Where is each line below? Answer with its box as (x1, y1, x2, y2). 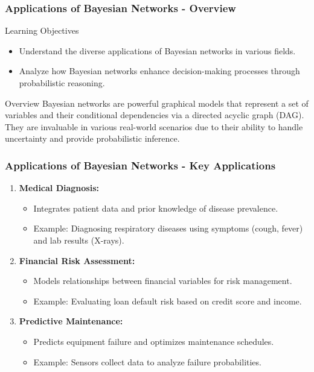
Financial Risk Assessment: (19, 254, 135, 266)
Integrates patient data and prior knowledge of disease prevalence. (33, 201, 278, 214)
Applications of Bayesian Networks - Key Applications (5, 157, 276, 172)
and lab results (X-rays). (33, 233, 124, 246)
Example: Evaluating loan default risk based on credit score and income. (33, 294, 302, 307)
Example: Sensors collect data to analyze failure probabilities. (33, 355, 261, 368)
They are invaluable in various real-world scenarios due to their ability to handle (5, 120, 303, 133)
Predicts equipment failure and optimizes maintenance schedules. (33, 335, 274, 347)
